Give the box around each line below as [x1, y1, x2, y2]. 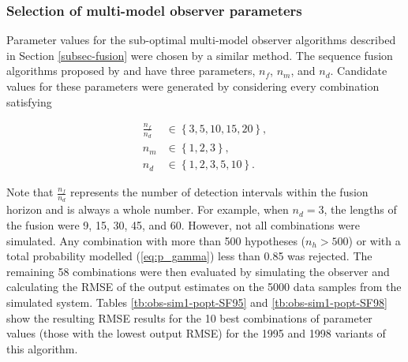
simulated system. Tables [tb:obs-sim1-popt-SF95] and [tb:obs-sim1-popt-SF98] [6, 294, 387, 311]
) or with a [348, 232, 401, 248]
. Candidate [330, 62, 387, 79]
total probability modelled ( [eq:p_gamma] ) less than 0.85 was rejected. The [6, 248, 372, 264]
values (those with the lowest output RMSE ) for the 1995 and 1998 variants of [6, 325, 386, 341]
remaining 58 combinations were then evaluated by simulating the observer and [6, 263, 390, 279]
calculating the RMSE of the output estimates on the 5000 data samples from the [6, 278, 402, 295]
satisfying [6, 93, 52, 110]
